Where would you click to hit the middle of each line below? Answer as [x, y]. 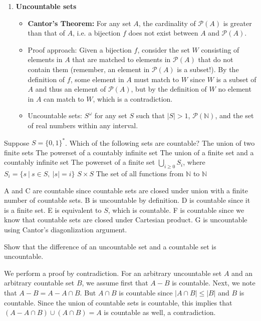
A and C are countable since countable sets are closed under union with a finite [126, 190]
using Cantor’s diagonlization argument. [66, 229]
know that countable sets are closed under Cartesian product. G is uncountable [126, 220]
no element [235, 89]
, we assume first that [115, 283]
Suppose [17, 142]
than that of [46, 33]
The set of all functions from [140, 174]
